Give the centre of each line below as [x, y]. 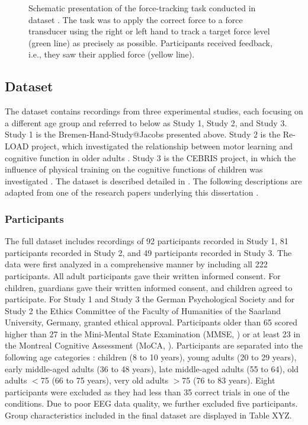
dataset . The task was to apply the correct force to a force [136, 19]
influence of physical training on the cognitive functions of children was [134, 169]
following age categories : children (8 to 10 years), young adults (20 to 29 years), [151, 357]
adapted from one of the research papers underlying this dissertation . [132, 192]
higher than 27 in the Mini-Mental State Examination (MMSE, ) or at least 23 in [153, 333]
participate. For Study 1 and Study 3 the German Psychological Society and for [150, 299]
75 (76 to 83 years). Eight [229, 380]
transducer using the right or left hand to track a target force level [149, 31]
